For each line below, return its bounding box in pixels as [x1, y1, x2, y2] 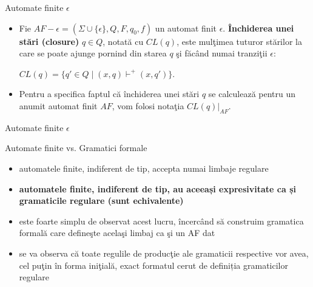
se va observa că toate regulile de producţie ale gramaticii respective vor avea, [19, 246, 309, 259]
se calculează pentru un [208, 87, 296, 100]
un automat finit [155, 21, 217, 34]
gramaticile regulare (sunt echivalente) [19, 194, 184, 207]
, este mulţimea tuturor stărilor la [177, 35, 302, 47]
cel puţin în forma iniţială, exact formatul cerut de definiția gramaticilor [19, 258, 288, 271]
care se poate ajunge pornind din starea [19, 47, 167, 59]
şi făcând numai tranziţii [176, 47, 268, 59]
